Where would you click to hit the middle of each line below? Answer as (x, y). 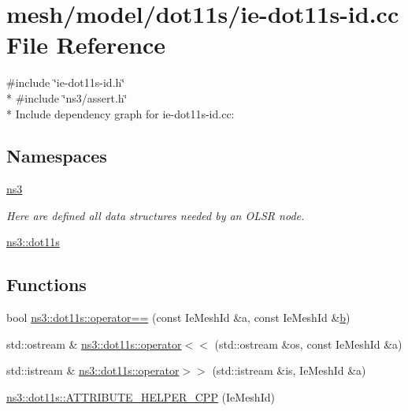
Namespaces (57, 156)
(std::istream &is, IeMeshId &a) (289, 370)
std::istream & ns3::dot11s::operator (93, 370)
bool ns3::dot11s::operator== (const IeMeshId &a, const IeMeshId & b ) (178, 318)
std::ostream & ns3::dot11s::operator (94, 344)
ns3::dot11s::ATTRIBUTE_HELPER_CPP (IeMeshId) (141, 397)
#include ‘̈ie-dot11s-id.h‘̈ (66, 82)
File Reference (86, 45)
